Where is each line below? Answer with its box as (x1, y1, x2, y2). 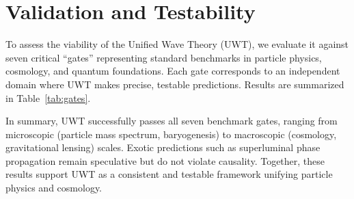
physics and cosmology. (5, 181, 103, 195)
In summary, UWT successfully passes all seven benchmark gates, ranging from (5, 114, 338, 128)
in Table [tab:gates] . (5, 90, 91, 105)
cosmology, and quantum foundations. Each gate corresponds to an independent (5, 64, 340, 78)
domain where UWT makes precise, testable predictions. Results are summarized (5, 77, 344, 91)
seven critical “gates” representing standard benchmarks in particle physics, (5, 50, 322, 64)
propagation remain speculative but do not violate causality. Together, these (5, 153, 325, 168)
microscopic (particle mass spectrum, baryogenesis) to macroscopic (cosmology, (5, 127, 337, 141)
